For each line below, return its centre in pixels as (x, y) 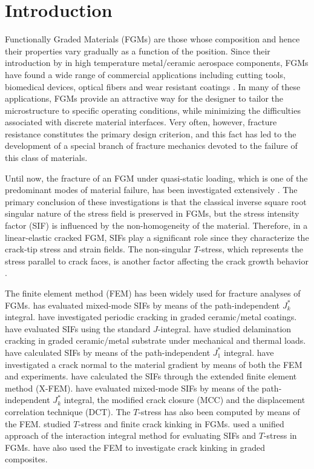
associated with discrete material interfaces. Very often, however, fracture (141, 122)
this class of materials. (46, 158)
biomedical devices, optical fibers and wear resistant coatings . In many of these (153, 86)
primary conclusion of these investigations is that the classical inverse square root (156, 201)
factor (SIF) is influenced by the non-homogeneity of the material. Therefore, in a (156, 225)
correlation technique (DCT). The (68, 411)
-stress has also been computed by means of (219, 411)
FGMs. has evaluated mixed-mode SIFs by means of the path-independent (142, 305)
